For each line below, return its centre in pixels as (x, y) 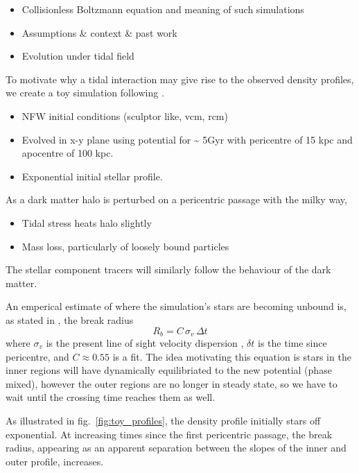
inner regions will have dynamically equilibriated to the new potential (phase (169, 370)
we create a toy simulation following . (85, 93)
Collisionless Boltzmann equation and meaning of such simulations (163, 9)
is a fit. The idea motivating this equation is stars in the (232, 356)
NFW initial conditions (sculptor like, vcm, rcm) (125, 115)
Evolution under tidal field (78, 56)
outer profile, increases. (55, 461)
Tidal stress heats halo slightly (87, 222)
